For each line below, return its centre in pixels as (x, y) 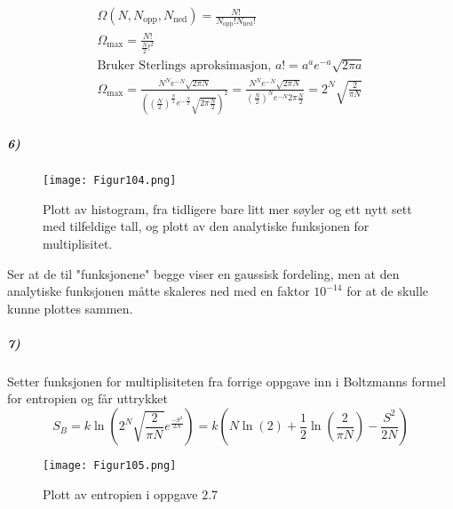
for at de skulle (388, 291)
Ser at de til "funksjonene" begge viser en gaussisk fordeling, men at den (203, 273)
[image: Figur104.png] (110, 181)
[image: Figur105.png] (110, 466)
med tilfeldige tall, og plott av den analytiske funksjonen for (206, 226)
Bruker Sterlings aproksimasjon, (184, 65)
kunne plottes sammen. (70, 308)
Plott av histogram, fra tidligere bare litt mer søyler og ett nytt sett (227, 208)
